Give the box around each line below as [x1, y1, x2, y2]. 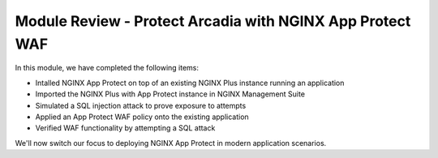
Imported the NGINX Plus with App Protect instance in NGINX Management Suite [35, 89, 306, 99]
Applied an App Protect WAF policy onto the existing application [35, 112, 249, 122]
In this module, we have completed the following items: [15, 63, 199, 73]
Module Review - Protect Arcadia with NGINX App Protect [15, 12, 411, 30]
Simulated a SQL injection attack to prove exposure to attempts [35, 100, 247, 110]
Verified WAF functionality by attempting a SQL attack [35, 123, 216, 133]
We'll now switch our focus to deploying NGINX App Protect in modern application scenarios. [15, 138, 327, 147]
